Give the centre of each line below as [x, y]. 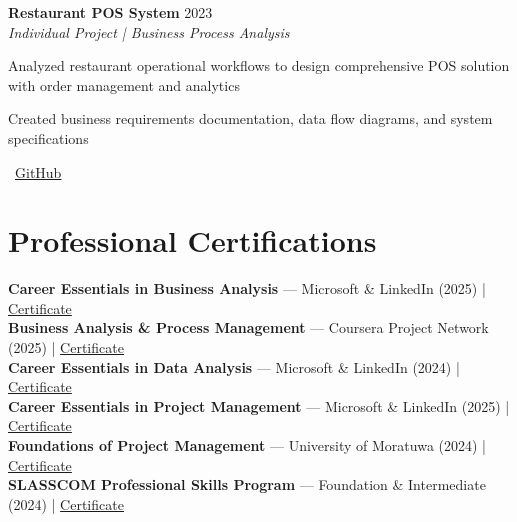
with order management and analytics [124, 84]
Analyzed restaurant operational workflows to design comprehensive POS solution [259, 65]
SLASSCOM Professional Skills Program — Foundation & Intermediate [247, 484]
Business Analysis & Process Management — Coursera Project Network [248, 327]
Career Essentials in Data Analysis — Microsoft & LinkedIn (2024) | [234, 366]
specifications [48, 137]
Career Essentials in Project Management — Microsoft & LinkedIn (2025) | [259, 405]
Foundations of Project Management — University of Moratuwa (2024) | [247, 445]
